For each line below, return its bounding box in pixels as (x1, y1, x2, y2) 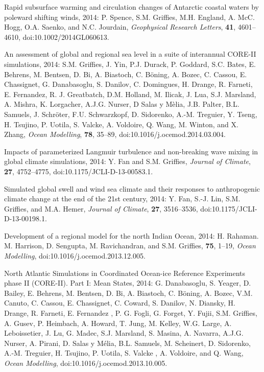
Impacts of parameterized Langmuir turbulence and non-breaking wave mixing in (4, 146, 258, 156)
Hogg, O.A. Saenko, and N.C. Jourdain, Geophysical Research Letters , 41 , (4, 21, 236, 32)
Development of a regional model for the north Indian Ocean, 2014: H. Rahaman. (4, 230, 259, 241)
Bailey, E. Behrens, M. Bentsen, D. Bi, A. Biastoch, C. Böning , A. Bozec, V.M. (4, 287, 253, 298)
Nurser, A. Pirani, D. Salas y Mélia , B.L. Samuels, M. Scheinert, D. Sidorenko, (4, 337, 251, 348)
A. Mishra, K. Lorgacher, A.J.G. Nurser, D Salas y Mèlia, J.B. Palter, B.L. (4, 99, 239, 109)
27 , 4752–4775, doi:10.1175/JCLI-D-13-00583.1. (4, 166, 153, 176)
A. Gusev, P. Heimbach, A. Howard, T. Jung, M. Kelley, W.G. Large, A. (4, 317, 232, 328)
